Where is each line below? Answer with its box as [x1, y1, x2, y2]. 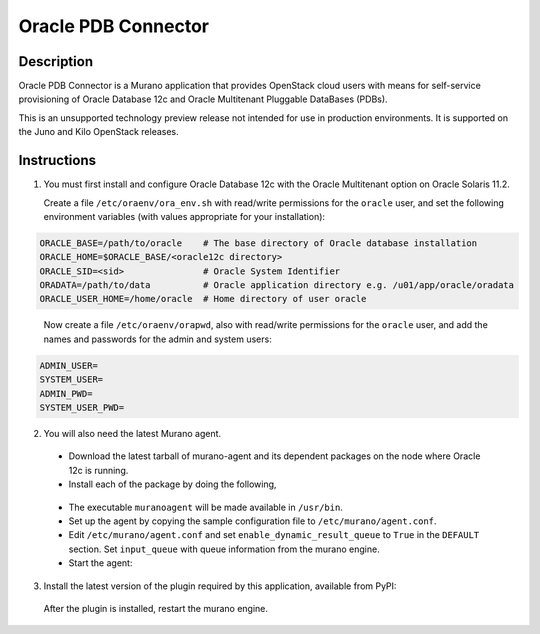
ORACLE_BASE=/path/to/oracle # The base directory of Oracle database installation [39, 237, 478, 249]
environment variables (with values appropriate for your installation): [43, 210, 325, 222]
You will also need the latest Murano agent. [43, 427, 222, 439]
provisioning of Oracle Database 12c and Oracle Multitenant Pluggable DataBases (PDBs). [18, 93, 389, 105]
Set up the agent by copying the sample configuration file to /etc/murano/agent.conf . [68, 515, 437, 527]
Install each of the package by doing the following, [68, 478, 277, 490]
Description [18, 53, 94, 70]
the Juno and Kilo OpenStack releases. [18, 126, 179, 138]
